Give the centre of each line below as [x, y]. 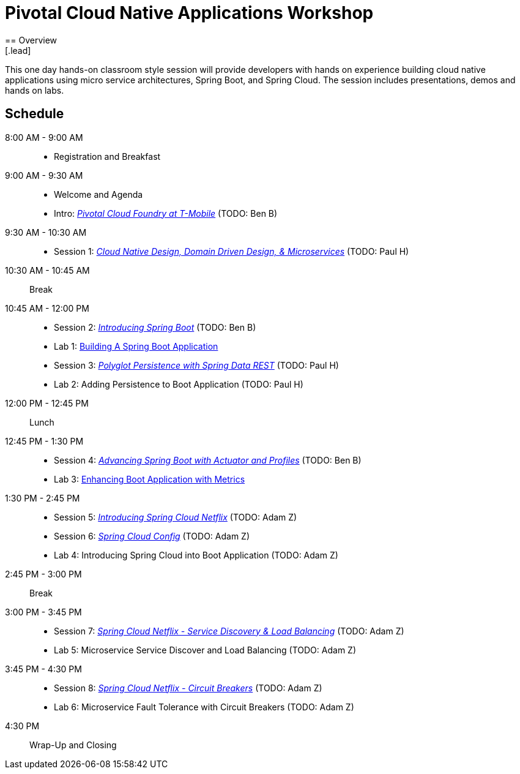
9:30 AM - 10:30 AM [46, 232]
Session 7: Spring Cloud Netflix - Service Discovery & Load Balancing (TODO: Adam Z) [229, 631]
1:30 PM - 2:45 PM [43, 498]
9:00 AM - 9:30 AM [44, 175]
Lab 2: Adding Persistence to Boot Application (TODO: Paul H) [179, 384]
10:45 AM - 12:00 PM [47, 308]
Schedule [35, 114]
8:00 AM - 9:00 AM [44, 137]
